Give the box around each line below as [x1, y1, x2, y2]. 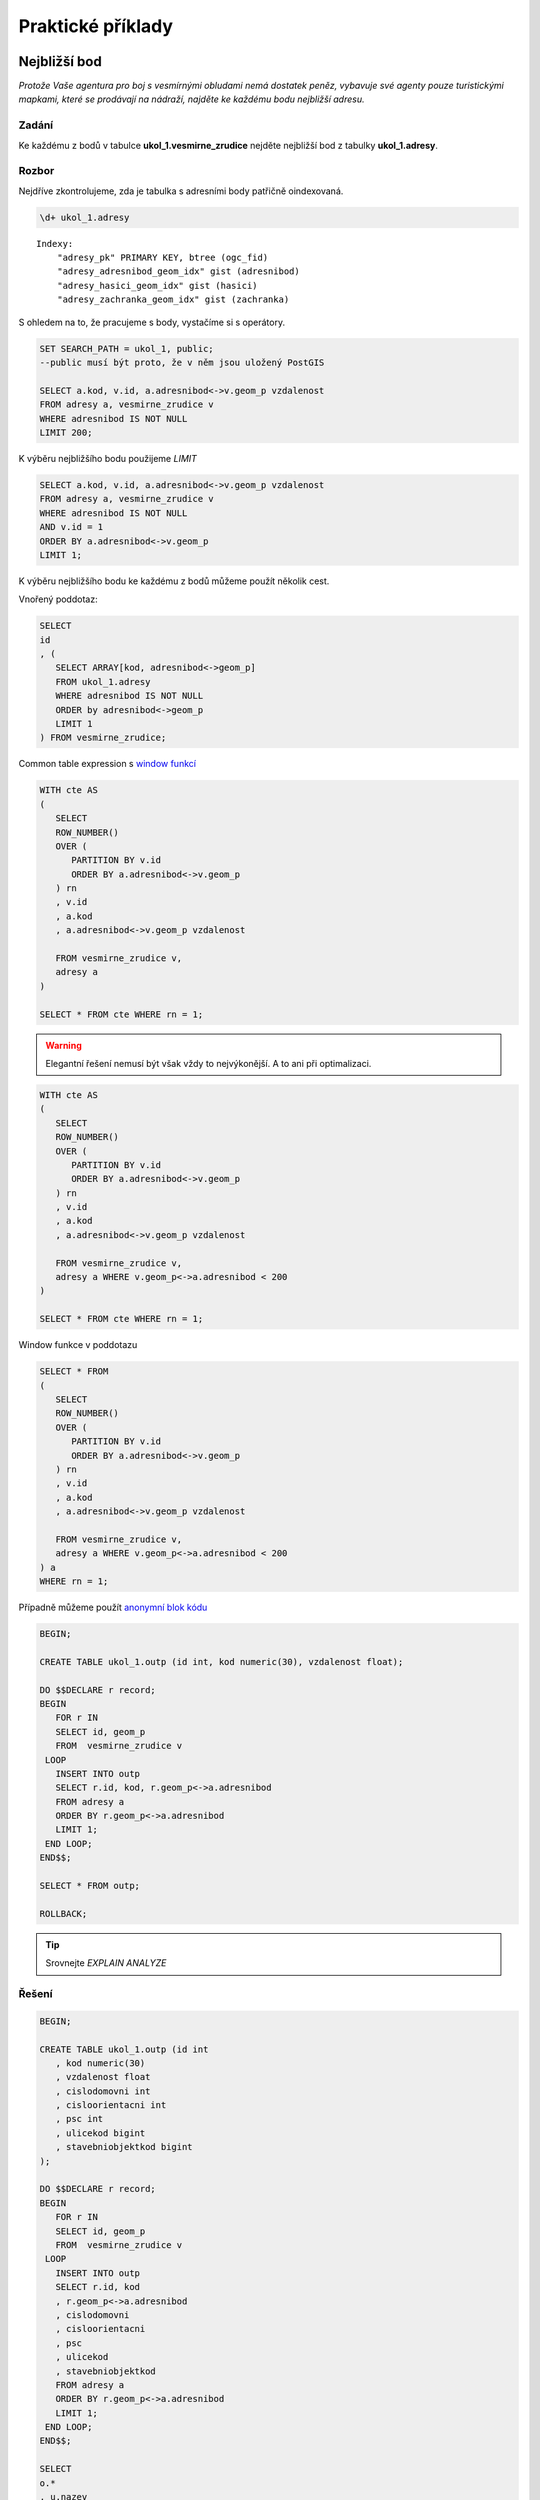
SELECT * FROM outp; [39, 1880, 140, 1892]
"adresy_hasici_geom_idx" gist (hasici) [56, 280, 259, 291]
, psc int [55, 2113, 104, 2125]
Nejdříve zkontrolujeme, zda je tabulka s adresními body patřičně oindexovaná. [18, 185, 344, 197]
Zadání [18, 118, 54, 132]
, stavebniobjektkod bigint [55, 2141, 194, 2153]
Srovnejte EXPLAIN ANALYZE [45, 1957, 167, 1969]
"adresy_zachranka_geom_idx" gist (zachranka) [56, 294, 290, 305]
